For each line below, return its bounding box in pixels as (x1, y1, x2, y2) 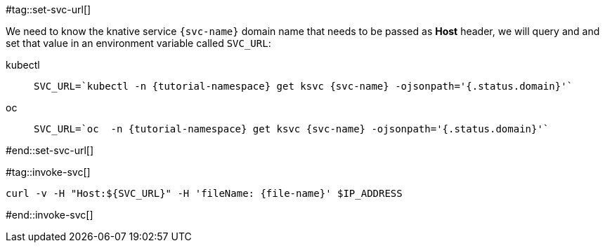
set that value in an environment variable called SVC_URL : (6, 37, 271, 49)
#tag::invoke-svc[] (6, 166, 91, 178)
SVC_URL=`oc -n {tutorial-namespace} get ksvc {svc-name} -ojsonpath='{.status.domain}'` (34, 123, 549, 135)
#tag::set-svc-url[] (6, 4, 91, 15)
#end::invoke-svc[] (6, 209, 93, 221)
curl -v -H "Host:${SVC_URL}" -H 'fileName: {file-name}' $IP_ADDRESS (6, 188, 403, 199)
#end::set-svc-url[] (6, 144, 94, 156)
